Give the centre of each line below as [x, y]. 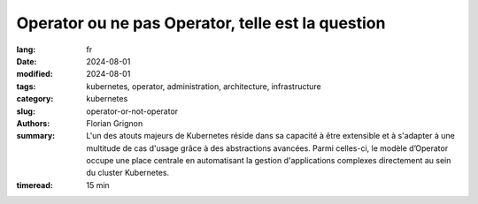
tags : [26, 86]
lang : [26, 49]
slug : [26, 111]
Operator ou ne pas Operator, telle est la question [201, 23]
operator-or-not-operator [132, 111]
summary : [36, 136]
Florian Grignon [115, 123]
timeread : [35, 185]
